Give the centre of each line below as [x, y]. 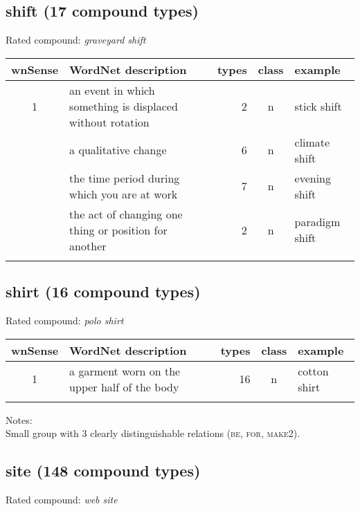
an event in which [112, 90]
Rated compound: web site [62, 499]
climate [312, 142]
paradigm [317, 222]
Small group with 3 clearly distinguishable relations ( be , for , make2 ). [153, 433]
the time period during [125, 178]
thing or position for [118, 230]
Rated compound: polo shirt [65, 320]
